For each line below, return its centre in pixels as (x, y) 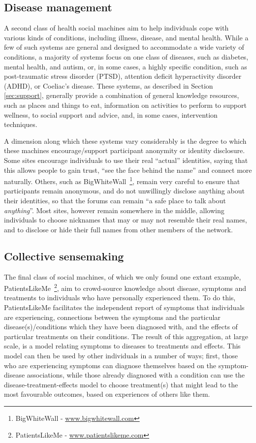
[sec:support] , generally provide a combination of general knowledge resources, (122, 95)
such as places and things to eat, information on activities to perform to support (125, 105)
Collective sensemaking (64, 256)
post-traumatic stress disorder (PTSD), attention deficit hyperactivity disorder (123, 76)
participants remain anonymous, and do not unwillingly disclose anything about (124, 191)
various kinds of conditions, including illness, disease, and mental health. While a (126, 37)
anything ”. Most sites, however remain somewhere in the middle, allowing (114, 210)
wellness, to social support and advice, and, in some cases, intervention (111, 114)
